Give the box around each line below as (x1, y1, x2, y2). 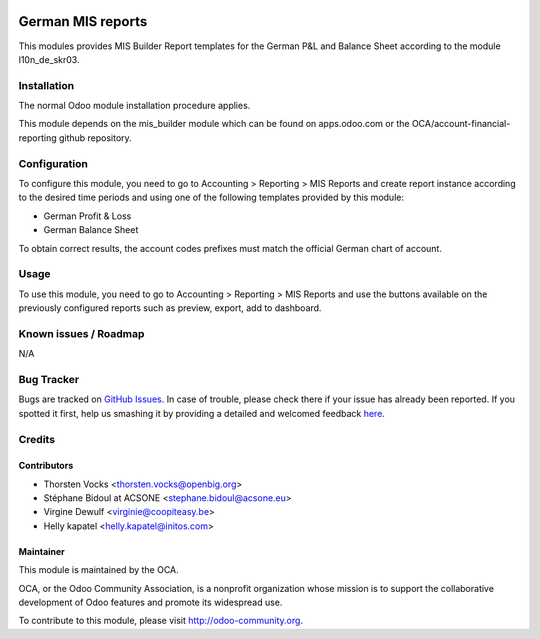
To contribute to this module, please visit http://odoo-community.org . (18, 615, 304, 627)
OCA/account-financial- (411, 118, 511, 130)
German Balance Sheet (43, 224, 139, 236)
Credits (18, 432, 55, 446)
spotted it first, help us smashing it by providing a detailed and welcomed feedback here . (18, 407, 385, 419)
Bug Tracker (18, 372, 80, 386)
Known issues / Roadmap (18, 326, 145, 340)
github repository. (58, 131, 132, 144)
